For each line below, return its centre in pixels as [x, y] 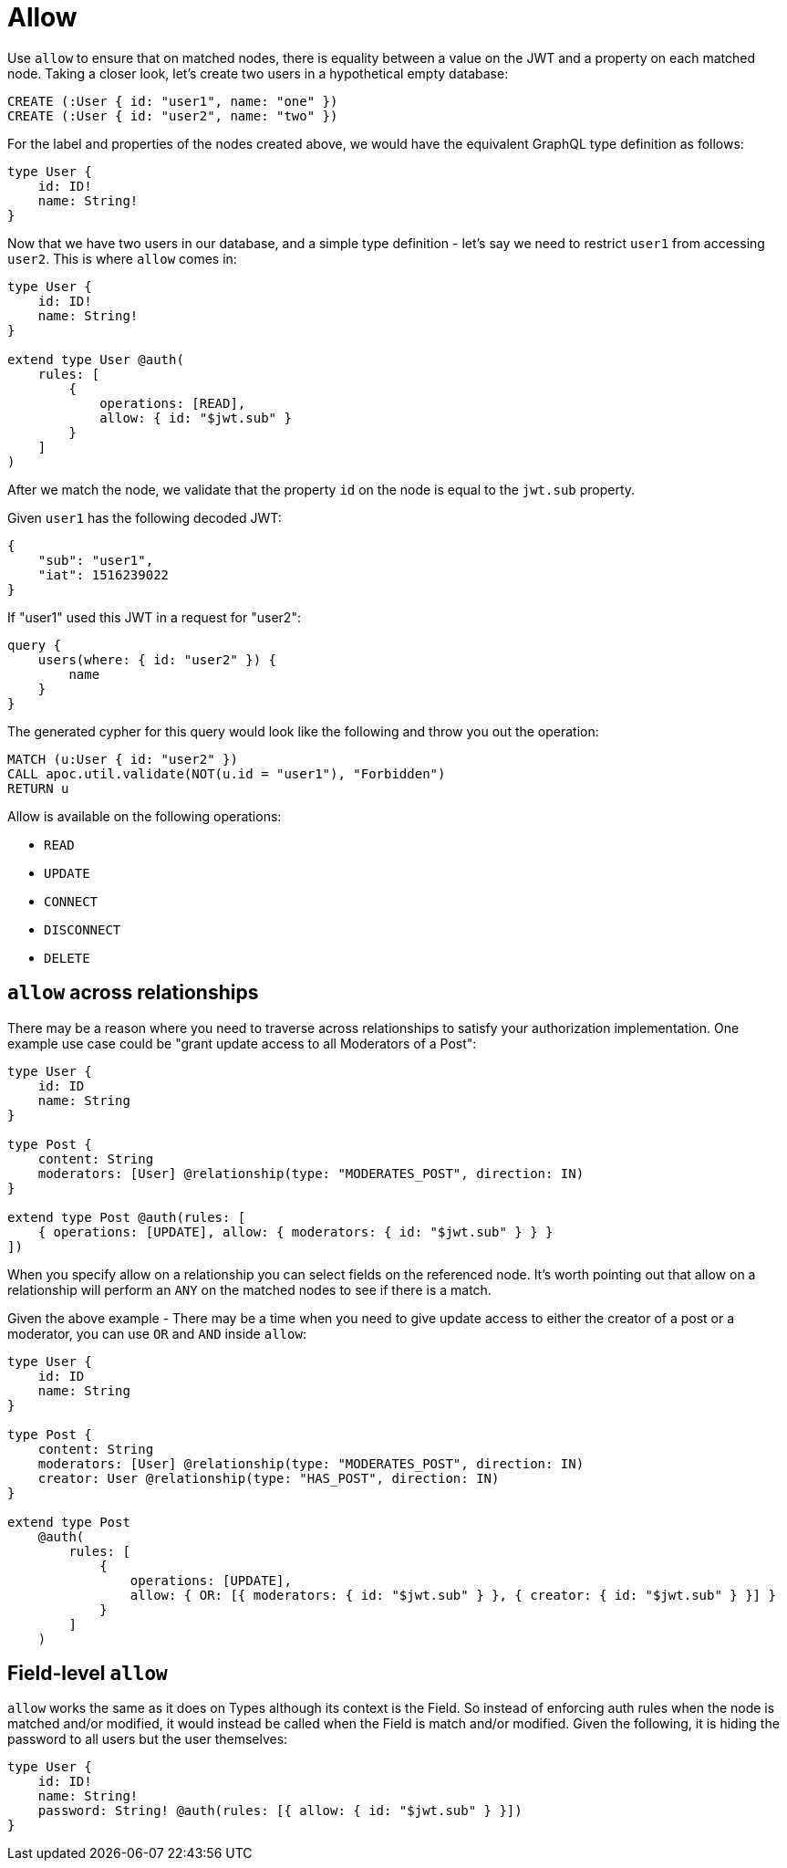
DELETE [67, 958]
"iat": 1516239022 [104, 574]
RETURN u [38, 788]
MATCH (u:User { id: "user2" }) [123, 759]
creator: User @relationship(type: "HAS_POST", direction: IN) [269, 1478]
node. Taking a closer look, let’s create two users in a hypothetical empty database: [258, 73]
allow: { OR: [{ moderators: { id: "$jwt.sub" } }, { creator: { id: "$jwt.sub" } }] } [453, 1595]
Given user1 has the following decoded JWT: [145, 517]
